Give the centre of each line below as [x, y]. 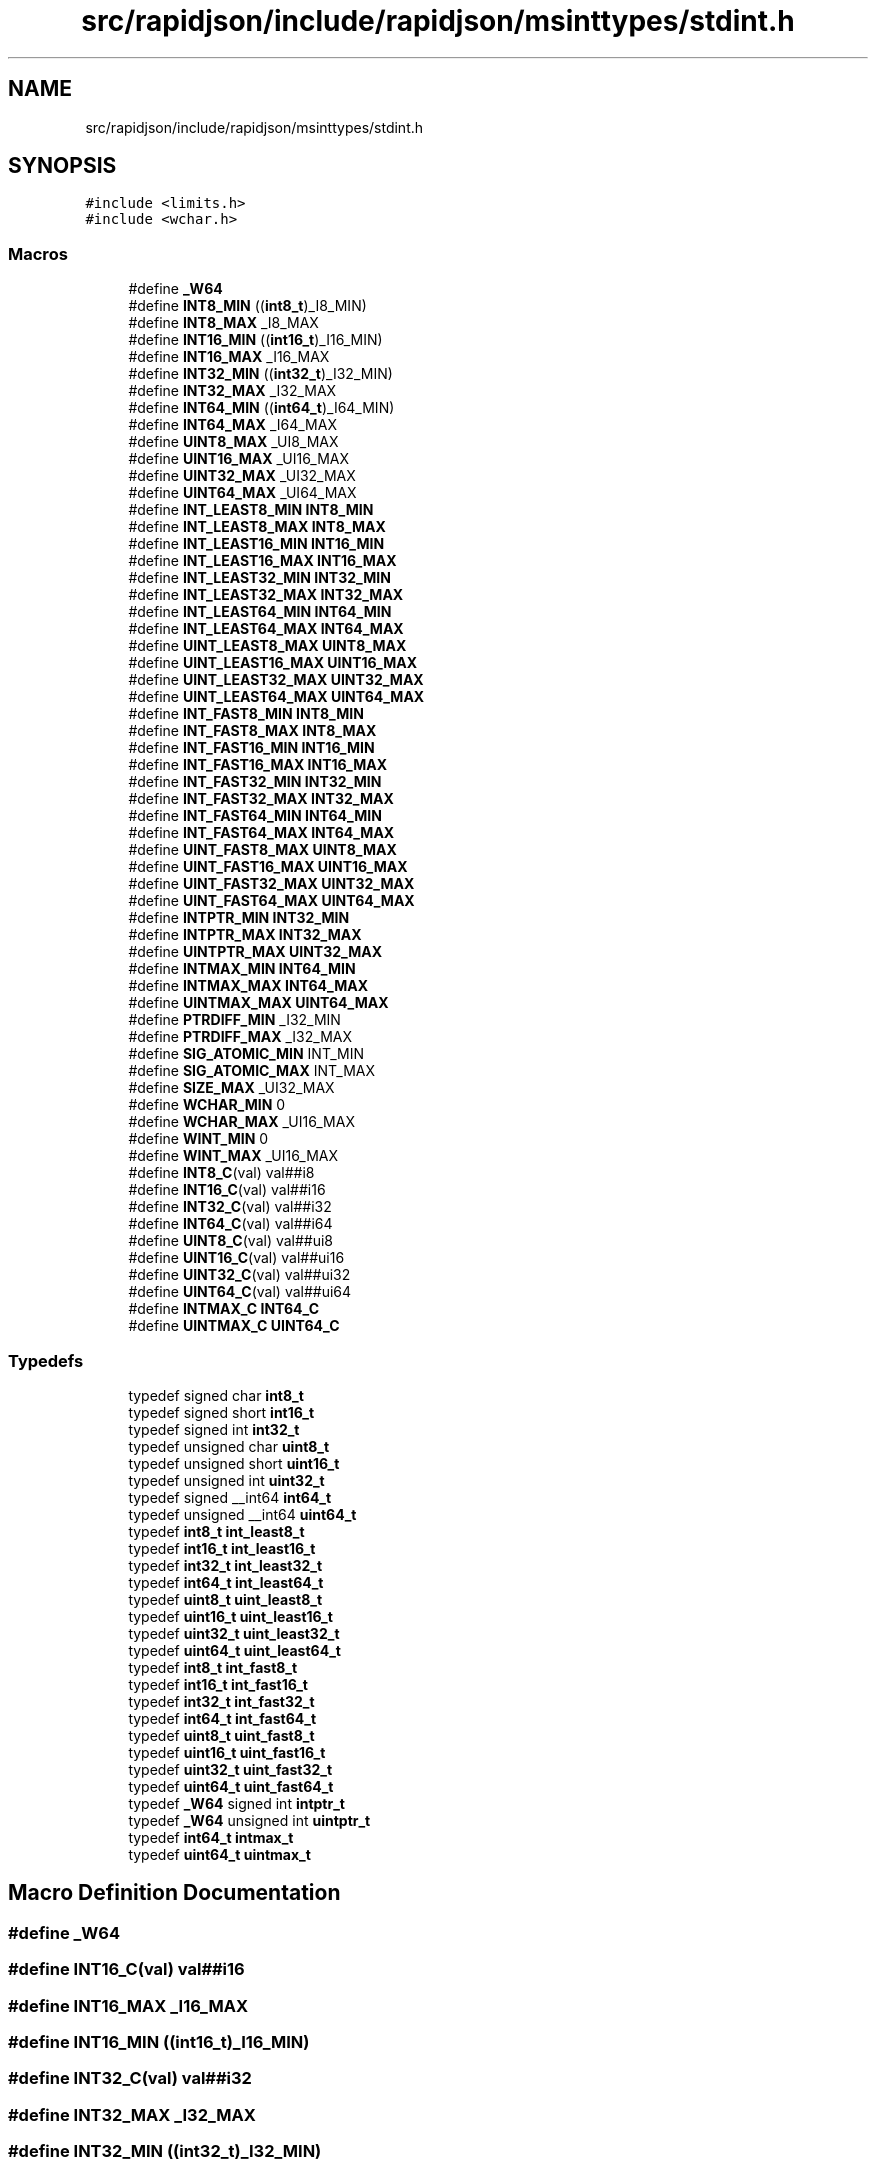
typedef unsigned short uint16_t [234, 1463]
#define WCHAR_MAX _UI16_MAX [241, 1122]
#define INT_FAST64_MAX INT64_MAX [261, 833]
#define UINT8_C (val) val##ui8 [231, 1241]
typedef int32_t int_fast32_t [221, 1701]
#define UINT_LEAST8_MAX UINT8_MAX [267, 646]
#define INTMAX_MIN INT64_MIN [242, 969]
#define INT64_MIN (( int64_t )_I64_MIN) [261, 408]
